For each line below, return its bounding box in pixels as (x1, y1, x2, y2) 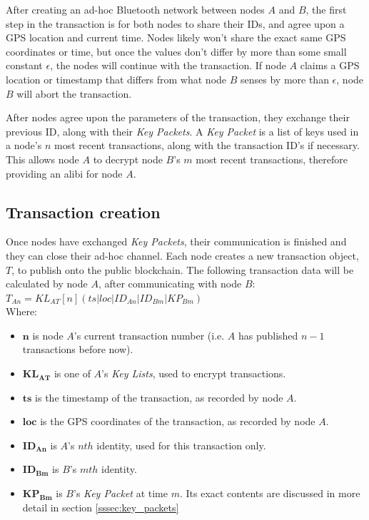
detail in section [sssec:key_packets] (22, 499, 179, 514)
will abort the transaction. (16, 86, 132, 101)
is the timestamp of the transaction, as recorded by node (35, 389, 283, 404)
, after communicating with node (98, 276, 242, 291)
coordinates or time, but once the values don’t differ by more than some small (6, 44, 347, 58)
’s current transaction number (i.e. (74, 327, 225, 342)
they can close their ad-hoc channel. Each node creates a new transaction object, (6, 248, 359, 262)
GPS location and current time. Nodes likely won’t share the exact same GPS (6, 30, 346, 45)
